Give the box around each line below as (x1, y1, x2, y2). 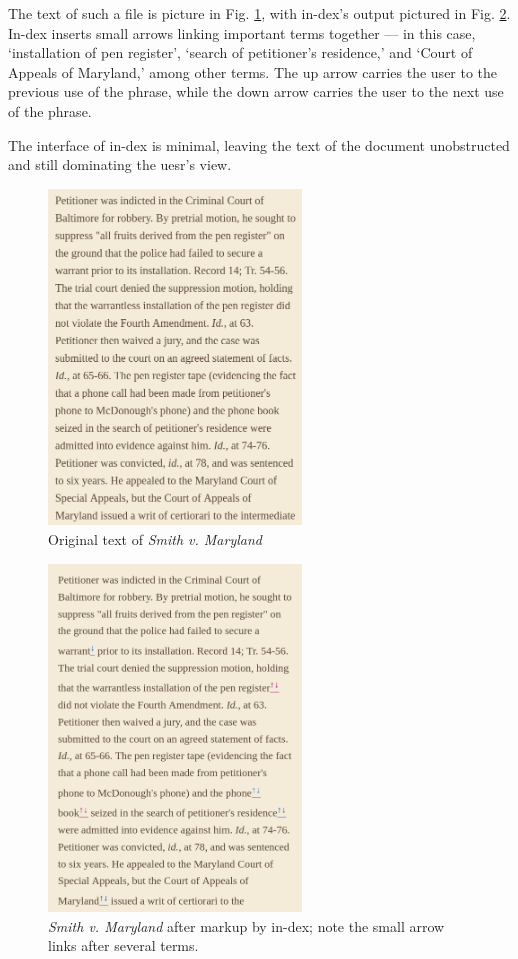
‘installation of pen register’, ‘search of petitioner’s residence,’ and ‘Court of (8, 42, 473, 63)
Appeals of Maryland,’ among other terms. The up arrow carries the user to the (8, 61, 498, 82)
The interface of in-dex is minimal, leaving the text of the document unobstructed (8, 134, 510, 155)
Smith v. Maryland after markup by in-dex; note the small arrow (48, 915, 445, 936)
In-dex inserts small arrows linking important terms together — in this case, (8, 22, 476, 43)
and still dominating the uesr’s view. (8, 154, 232, 175)
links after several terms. (48, 935, 199, 956)
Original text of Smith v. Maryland (48, 528, 262, 549)
